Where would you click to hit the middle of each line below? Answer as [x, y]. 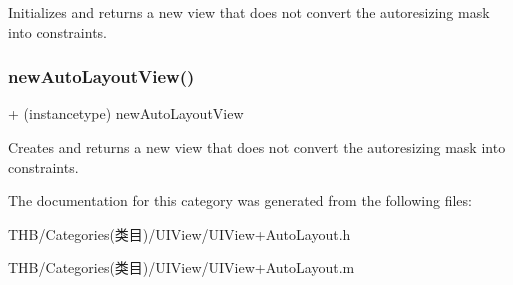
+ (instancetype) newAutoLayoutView [126, 113]
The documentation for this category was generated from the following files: [240, 200]
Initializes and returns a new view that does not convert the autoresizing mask [249, 12]
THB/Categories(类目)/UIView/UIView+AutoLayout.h [179, 233]
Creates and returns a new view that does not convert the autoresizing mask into [257, 147]
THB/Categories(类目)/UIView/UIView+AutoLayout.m [181, 267]
